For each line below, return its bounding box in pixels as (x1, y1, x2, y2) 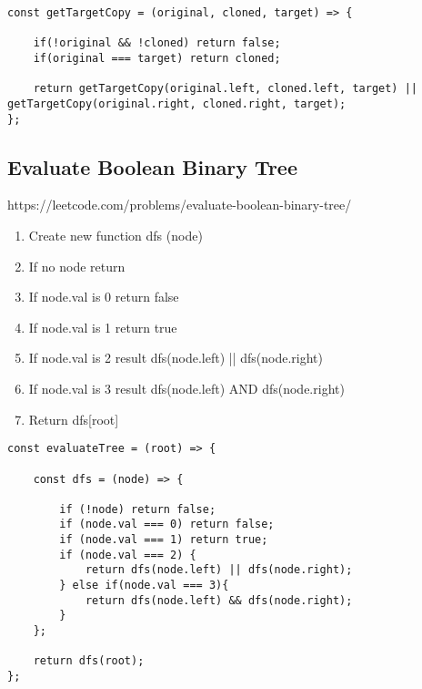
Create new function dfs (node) (28, 226, 203, 245)
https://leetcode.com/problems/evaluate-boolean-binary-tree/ (7, 195, 352, 214)
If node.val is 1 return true (28, 317, 177, 336)
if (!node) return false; (59, 502, 216, 516)
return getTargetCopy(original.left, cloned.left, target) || (33, 82, 418, 96)
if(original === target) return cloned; (33, 51, 281, 65)
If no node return (28, 256, 126, 275)
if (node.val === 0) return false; (59, 518, 275, 531)
